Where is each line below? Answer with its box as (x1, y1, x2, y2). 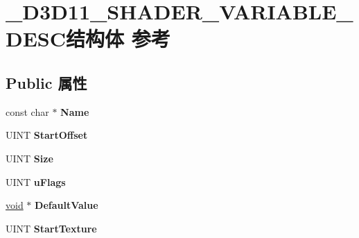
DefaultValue (35, 198, 98, 212)
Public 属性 (6, 71, 87, 93)
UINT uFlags (6, 174, 66, 189)
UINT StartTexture (6, 221, 97, 235)
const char (6, 104, 49, 119)
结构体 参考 (66, 24, 170, 53)
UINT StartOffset (6, 128, 88, 142)
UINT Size (6, 151, 53, 165)
